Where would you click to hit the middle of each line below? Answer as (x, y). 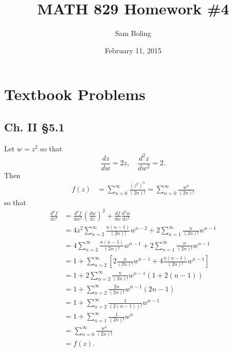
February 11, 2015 (133, 50)
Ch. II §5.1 (35, 126)
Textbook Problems (75, 94)
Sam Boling (133, 33)
